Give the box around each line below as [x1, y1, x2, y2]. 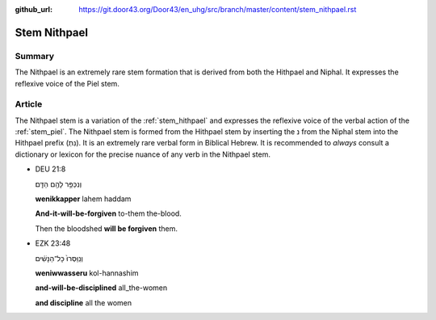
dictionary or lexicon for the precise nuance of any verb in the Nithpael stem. [15, 149, 270, 159]
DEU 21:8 [35, 164, 66, 174]
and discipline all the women [35, 297, 132, 307]
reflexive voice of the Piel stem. [15, 78, 120, 88]
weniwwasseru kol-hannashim [35, 267, 139, 278]
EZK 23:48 [35, 238, 71, 248]
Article [15, 99, 43, 110]
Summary [15, 50, 55, 61]
